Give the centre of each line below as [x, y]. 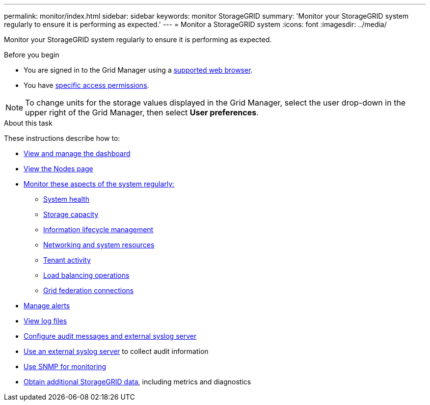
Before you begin [32, 55]
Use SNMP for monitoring [65, 366]
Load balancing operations [86, 275]
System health [66, 199]
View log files [45, 321]
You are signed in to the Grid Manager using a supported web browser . [138, 70]
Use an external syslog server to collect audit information [116, 351]
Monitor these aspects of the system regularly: [99, 184]
